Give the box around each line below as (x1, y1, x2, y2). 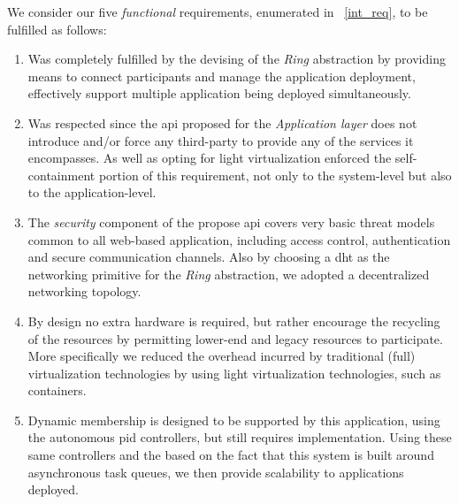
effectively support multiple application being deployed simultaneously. (27, 84, 411, 103)
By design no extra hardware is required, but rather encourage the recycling (27, 311, 440, 330)
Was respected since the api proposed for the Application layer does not (27, 113, 417, 132)
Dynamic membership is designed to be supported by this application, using (27, 410, 440, 429)
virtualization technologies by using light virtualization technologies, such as (27, 363, 441, 382)
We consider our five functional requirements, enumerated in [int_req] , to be (7, 3, 428, 20)
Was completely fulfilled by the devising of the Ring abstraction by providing (27, 50, 446, 68)
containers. (27, 381, 87, 400)
